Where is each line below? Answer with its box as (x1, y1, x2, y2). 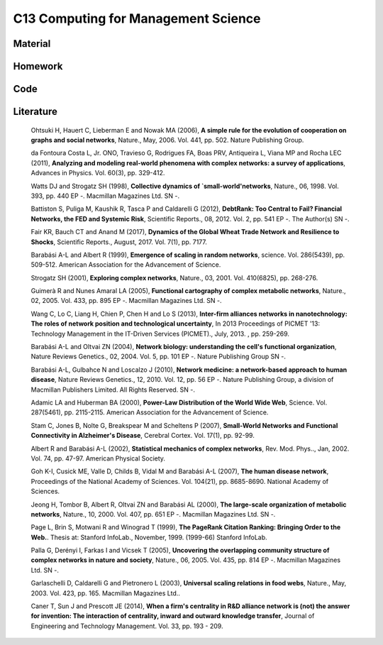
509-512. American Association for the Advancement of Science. (30, 260, 221, 269)
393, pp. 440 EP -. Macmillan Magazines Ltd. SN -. (30, 192, 180, 200)
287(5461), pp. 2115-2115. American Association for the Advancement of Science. (30, 408, 269, 417)
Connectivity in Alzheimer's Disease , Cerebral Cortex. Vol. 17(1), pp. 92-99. (30, 431, 255, 440)
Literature (13, 106, 58, 118)
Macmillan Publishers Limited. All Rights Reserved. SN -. (30, 385, 195, 394)
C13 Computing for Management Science (13, 11, 261, 26)
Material (13, 38, 51, 50)
